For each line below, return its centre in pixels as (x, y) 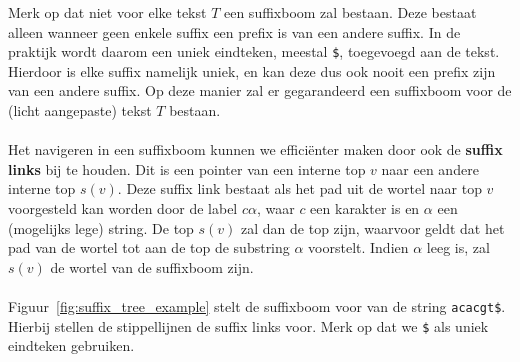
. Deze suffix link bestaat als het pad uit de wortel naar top (299, 188)
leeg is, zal (458, 247)
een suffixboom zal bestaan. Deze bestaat (350, 12)
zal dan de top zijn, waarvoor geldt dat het (373, 227)
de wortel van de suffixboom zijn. (152, 266)
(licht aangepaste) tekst (80, 110)
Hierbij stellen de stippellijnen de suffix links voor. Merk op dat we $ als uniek (248, 325)
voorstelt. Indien (358, 247)
